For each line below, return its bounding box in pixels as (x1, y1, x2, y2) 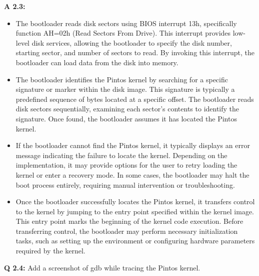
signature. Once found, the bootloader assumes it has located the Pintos (15, 113, 237, 123)
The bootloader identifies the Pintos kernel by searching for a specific (15, 74, 228, 84)
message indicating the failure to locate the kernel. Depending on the (15, 150, 227, 160)
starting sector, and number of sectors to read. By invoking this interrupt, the (15, 47, 255, 58)
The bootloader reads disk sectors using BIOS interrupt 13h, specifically (15, 18, 237, 28)
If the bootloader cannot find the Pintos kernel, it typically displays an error (15, 140, 250, 151)
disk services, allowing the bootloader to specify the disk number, (31, 37, 232, 48)
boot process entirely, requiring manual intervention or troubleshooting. (15, 179, 235, 190)
